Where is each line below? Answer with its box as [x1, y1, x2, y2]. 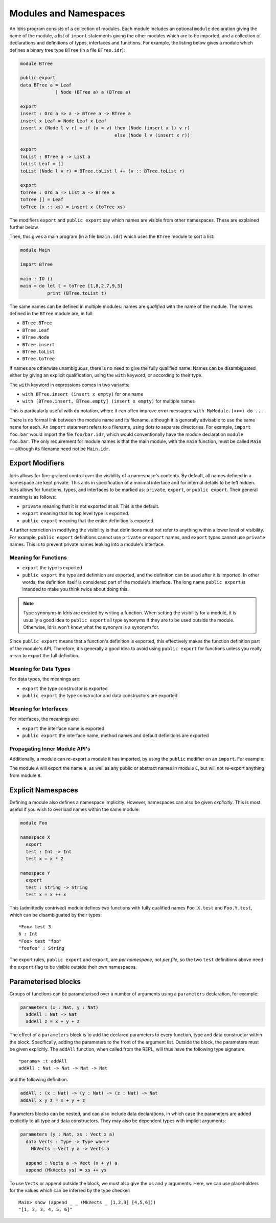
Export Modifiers [9, 459, 65, 468]
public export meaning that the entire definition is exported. [22, 517, 155, 524]
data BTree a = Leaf [20, 82, 72, 88]
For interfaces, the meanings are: [9, 716, 79, 722]
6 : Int [18, 931, 38, 937]
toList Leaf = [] [20, 161, 64, 167]
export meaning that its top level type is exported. [22, 510, 130, 517]
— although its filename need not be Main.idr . [9, 446, 110, 452]
